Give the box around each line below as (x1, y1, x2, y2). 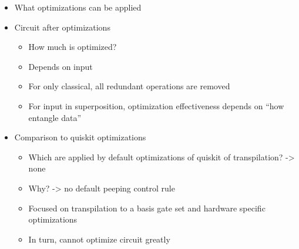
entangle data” (28, 111, 82, 123)
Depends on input (28, 60, 93, 72)
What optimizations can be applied (14, 1, 142, 13)
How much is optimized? (28, 41, 117, 53)
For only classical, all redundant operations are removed (28, 80, 230, 92)
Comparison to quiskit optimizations (14, 131, 146, 143)
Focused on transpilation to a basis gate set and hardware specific (28, 201, 266, 214)
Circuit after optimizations (14, 21, 110, 33)
